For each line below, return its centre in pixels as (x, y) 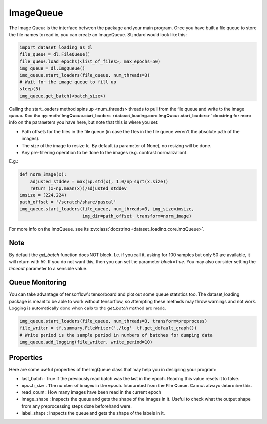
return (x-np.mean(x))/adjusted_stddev (78, 188)
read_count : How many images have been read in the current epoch (91, 392)
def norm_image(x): (43, 174)
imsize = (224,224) (43, 195)
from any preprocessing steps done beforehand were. (77, 406)
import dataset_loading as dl (56, 47)
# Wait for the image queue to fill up (68, 82)
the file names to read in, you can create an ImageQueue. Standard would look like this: (98, 34)
